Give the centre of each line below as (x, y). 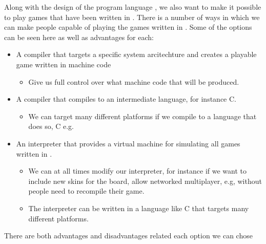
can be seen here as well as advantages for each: (79, 37)
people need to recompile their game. (86, 191)
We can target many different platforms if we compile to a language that (142, 116)
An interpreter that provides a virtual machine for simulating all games (128, 143)
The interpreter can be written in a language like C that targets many (139, 208)
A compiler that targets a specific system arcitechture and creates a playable (136, 54)
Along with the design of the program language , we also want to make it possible (133, 7)
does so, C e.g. (51, 126)
